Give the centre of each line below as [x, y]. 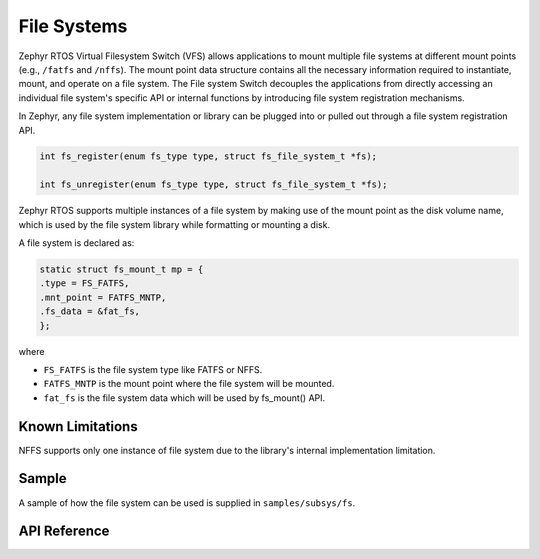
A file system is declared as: [76, 243]
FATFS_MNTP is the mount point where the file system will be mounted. [189, 384]
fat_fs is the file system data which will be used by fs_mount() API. [184, 397]
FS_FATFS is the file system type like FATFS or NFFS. [153, 369]
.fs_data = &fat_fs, [89, 311]
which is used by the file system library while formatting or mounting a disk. [174, 224]
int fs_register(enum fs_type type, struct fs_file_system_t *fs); [208, 156]
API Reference [64, 531]
